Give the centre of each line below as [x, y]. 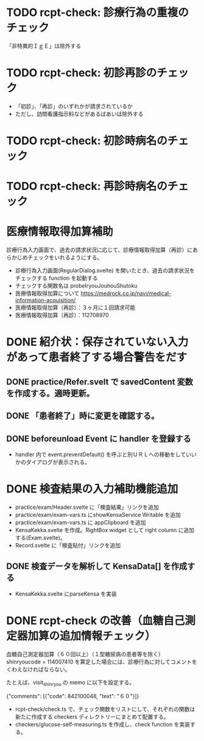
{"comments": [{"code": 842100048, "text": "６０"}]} [73, 696]
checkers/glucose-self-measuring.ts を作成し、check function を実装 [103, 725]
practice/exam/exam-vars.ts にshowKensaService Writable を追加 [98, 514]
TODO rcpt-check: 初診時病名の [87, 141]
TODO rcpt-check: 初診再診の [82, 73]
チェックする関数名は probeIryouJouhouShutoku [76, 286]
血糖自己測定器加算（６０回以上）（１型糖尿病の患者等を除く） [85, 654]
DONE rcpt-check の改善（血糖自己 [96, 620]
